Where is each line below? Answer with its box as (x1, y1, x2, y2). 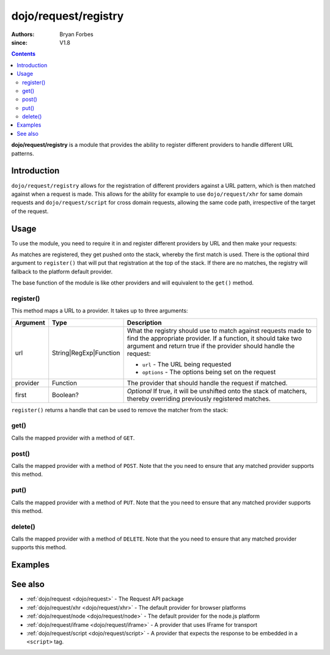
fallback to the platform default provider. (11, 268, 113, 275)
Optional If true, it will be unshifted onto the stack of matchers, (127, 387, 307, 395)
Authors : (11, 31, 35, 38)
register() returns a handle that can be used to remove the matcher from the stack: (11, 406, 229, 413)
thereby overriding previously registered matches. (127, 394, 271, 403)
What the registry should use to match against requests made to (127, 326, 312, 335)
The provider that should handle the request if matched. (127, 379, 288, 387)
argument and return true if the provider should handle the (127, 341, 295, 350)
